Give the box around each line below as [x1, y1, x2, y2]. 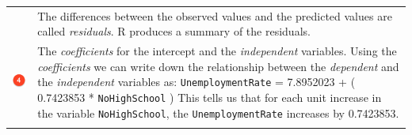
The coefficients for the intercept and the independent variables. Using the [37, 43, 397, 59]
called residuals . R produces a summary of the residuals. [37, 23, 311, 39]
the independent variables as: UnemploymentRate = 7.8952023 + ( [37, 73, 356, 90]
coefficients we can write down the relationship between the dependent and [37, 58, 399, 74]
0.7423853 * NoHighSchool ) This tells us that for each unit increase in [37, 89, 382, 106]
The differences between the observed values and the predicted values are [37, 7, 392, 24]
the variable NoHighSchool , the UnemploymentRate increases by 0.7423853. [37, 104, 399, 121]
